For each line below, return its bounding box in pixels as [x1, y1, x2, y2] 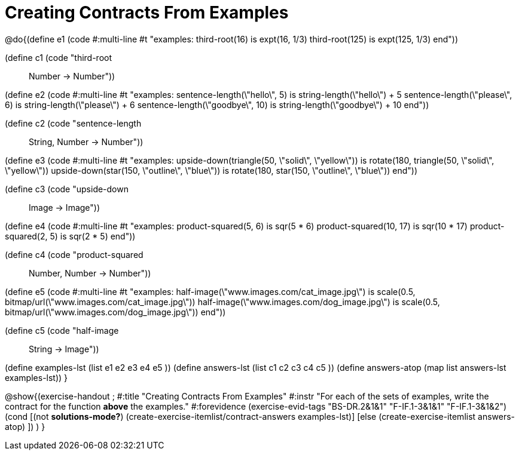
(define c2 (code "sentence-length [5, 118, 142, 128]
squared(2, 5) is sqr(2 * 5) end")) [5, 230, 136, 241]
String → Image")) [29, 343, 99, 354]
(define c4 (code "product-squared [5, 249, 144, 260]
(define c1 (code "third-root [5, 52, 112, 63]
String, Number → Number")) [29, 136, 144, 147]
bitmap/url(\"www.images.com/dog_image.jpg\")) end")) [5, 306, 226, 317]
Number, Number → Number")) [29, 268, 151, 278]
